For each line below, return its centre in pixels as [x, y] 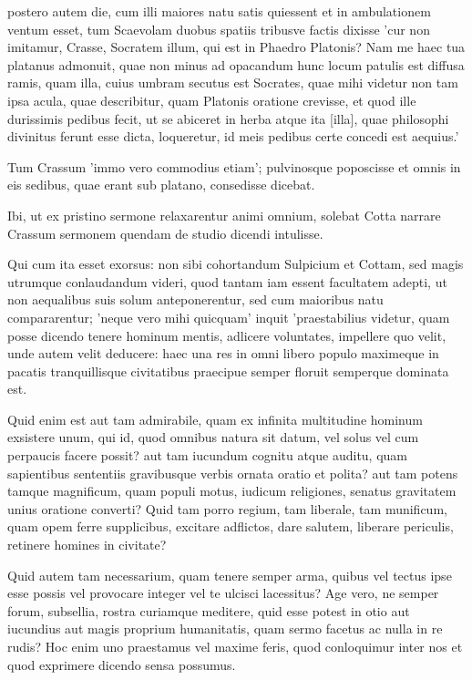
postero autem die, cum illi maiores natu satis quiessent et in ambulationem [219, 11]
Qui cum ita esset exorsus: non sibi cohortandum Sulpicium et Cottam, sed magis [236, 264]
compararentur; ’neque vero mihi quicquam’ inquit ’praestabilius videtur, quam [229, 317]
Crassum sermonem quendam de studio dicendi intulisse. [165, 233]
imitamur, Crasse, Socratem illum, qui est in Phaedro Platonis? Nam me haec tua [236, 47]
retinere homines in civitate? [87, 545]
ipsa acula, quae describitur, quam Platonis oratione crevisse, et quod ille [212, 100]
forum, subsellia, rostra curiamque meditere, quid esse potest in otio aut [209, 610]
